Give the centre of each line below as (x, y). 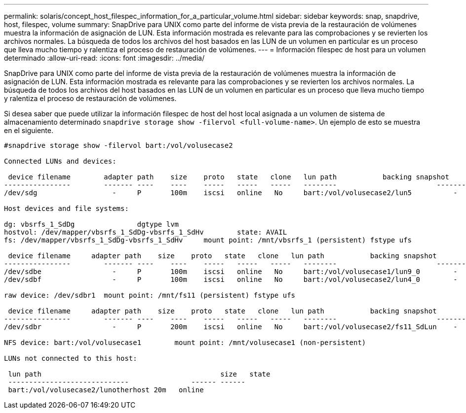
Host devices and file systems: (66, 208)
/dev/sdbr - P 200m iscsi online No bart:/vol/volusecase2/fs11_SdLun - (231, 327)
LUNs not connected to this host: (71, 358)
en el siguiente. (29, 130)
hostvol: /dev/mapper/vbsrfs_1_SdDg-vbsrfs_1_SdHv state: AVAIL (146, 232)
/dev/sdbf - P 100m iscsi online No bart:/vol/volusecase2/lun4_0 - (231, 279)
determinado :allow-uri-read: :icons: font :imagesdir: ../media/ (104, 58)
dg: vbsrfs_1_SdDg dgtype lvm (92, 224)
